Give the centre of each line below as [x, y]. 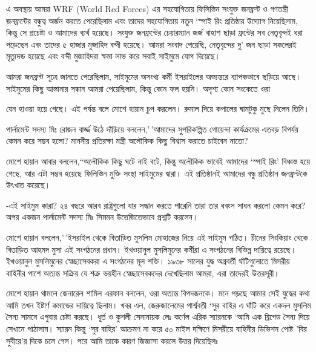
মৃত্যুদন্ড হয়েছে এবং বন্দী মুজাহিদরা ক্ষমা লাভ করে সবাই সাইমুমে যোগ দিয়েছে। [114, 56]
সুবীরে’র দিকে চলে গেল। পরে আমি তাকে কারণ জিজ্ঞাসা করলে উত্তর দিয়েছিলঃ [112, 340]
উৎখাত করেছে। [28, 185]
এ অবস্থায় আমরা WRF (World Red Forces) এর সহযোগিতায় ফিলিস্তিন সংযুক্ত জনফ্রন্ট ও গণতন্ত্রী [147, 8]
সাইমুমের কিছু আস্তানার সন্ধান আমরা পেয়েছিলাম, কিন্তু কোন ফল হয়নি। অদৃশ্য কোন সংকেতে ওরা [138, 88]
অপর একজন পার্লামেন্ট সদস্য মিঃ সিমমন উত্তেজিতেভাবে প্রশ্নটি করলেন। [102, 217]
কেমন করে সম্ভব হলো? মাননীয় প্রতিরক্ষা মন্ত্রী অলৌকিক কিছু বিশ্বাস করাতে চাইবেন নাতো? [127, 141]
